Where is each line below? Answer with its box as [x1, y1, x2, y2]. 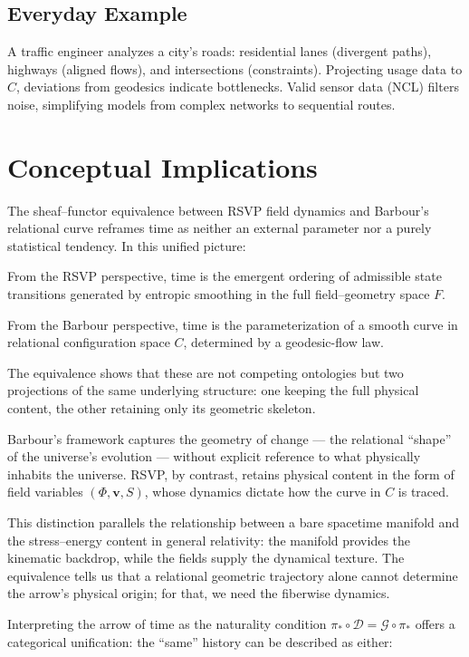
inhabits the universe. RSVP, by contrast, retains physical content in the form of [7, 464, 455, 483]
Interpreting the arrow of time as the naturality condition [7, 614, 327, 633]
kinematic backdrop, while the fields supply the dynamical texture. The [7, 548, 405, 567]
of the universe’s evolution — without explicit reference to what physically [7, 447, 421, 466]
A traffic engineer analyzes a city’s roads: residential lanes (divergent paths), [7, 42, 432, 61]
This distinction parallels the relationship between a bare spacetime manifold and [7, 513, 460, 532]
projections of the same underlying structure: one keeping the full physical [7, 381, 419, 400]
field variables [7, 482, 83, 501]
